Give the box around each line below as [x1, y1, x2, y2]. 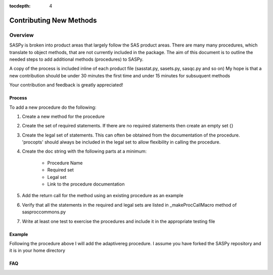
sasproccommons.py [22, 209, 66, 215]
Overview [9, 31, 34, 38]
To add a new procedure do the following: [9, 104, 97, 110]
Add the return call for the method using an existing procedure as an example [22, 193, 184, 199]
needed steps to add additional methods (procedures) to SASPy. [9, 56, 144, 62]
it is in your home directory [9, 248, 66, 254]
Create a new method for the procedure [22, 113, 105, 119]
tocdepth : [9, 3, 31, 9]
